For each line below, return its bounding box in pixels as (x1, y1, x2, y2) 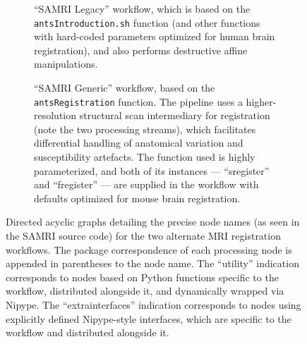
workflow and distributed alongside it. (6, 325, 169, 340)
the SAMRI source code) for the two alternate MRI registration (6, 228, 281, 243)
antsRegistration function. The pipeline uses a (34, 94, 243, 109)
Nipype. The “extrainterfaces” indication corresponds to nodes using (6, 297, 301, 312)
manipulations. (34, 56, 98, 71)
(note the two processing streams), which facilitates (34, 121, 256, 136)
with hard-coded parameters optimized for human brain (34, 29, 275, 44)
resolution (34, 108, 77, 123)
